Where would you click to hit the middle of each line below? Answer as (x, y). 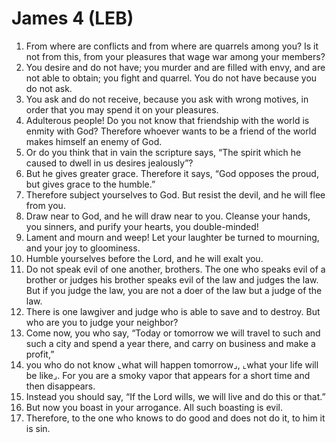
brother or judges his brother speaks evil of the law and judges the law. (172, 279)
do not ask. (49, 88)
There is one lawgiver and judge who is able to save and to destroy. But (173, 311)
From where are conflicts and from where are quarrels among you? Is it (172, 46)
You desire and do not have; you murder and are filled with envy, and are (175, 67)
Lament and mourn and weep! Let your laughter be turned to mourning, (172, 237)
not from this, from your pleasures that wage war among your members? (175, 56)
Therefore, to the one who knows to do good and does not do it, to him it (175, 418)
